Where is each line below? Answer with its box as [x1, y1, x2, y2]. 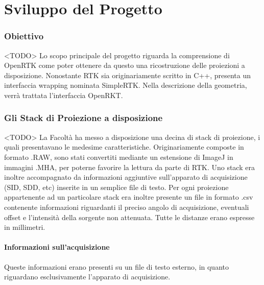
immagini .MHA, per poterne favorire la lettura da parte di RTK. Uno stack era [4, 161, 255, 172]
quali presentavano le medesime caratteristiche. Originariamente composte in [4, 141, 244, 152]
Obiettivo [4, 30, 44, 42]
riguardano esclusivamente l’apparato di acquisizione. [4, 271, 171, 282]
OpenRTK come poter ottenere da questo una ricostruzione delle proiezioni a [4, 60, 245, 70]
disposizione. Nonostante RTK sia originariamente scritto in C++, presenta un [4, 69, 251, 80]
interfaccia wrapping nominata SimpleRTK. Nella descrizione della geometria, [4, 80, 247, 90]
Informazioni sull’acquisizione [4, 242, 110, 252]
